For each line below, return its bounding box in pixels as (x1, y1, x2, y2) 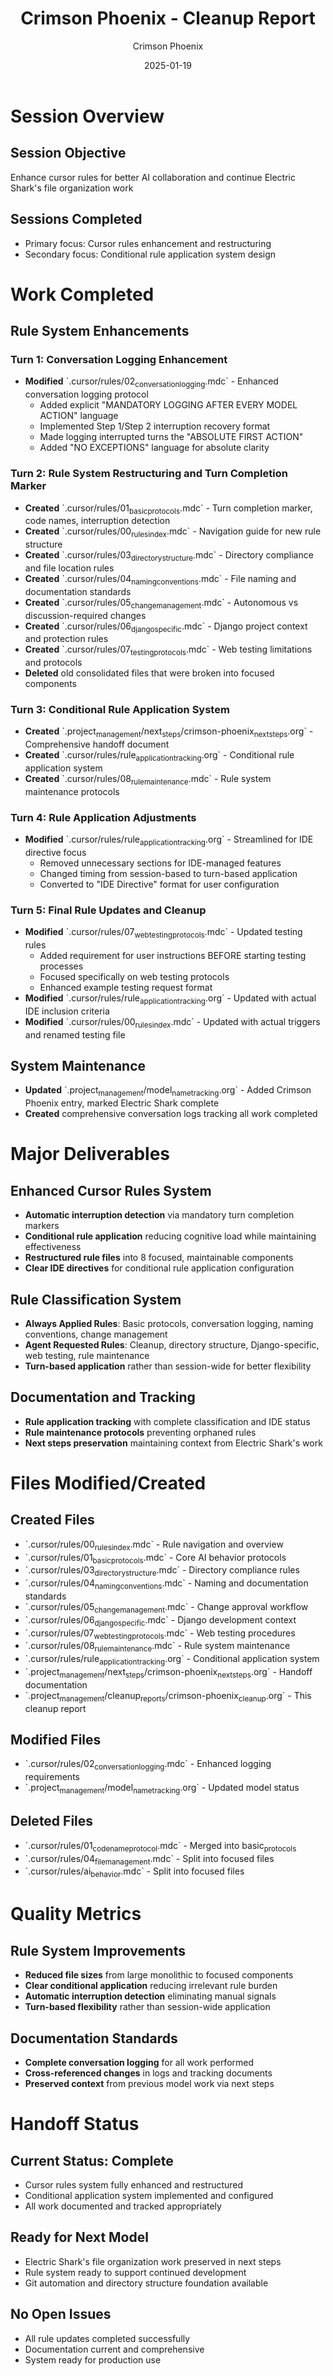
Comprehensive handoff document (24, 738, 170, 751)
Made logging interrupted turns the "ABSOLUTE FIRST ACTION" (39, 431, 304, 443)
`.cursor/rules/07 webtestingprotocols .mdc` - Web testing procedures (24, 1627, 296, 1641)
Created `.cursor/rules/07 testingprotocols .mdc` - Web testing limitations (24, 643, 313, 658)
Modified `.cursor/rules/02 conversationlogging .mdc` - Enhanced (24, 375, 279, 390)
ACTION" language (39, 410, 119, 422)
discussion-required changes (24, 609, 147, 621)
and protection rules (24, 633, 109, 645)
